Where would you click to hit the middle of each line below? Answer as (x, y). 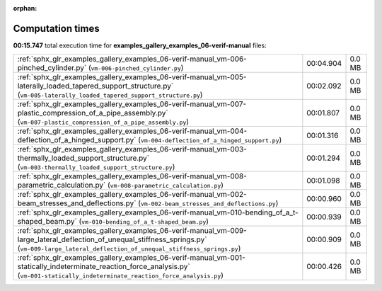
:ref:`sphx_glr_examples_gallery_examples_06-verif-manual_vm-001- (131, 258)
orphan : (25, 8)
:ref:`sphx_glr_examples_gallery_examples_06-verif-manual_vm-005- (132, 77)
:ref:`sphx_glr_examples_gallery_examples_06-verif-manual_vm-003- (132, 149)
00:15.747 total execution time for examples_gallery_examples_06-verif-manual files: (140, 45)
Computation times (56, 28)
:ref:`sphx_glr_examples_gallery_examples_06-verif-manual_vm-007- (132, 104)
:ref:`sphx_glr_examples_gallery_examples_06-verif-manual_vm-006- (132, 59)
